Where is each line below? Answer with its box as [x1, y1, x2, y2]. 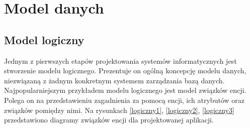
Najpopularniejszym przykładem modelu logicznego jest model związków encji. [4, 85, 246, 95]
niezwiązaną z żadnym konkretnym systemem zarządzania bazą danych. [4, 75, 225, 85]
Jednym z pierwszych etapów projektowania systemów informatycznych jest [4, 55, 237, 66]
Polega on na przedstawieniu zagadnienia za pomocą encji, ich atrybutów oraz [4, 94, 244, 105]
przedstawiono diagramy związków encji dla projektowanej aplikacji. [4, 114, 214, 125]
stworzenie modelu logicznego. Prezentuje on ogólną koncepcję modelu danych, [4, 65, 246, 76]
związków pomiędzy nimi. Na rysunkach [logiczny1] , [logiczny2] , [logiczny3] [4, 104, 234, 115]
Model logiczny [4, 32, 85, 47]
